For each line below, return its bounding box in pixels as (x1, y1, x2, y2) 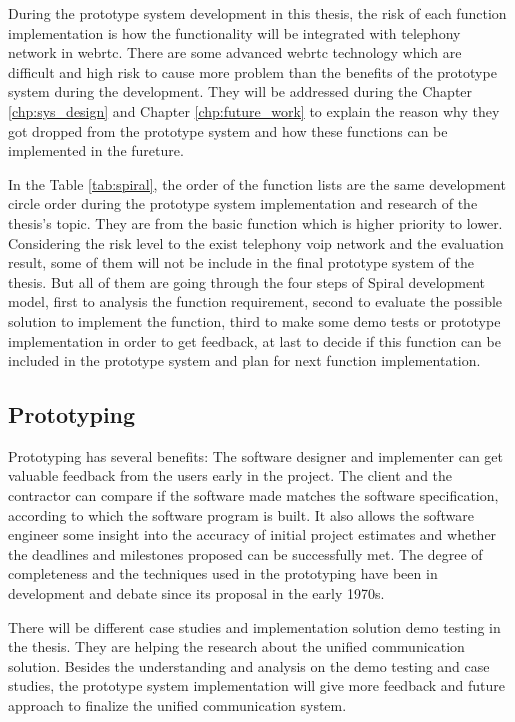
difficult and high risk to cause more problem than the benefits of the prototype (8, 61, 497, 82)
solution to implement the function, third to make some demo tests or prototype (8, 310, 501, 331)
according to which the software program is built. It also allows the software (8, 504, 475, 525)
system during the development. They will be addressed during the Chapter (8, 81, 473, 102)
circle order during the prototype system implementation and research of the (8, 193, 478, 214)
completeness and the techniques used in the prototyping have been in (8, 563, 438, 584)
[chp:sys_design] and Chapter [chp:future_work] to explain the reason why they (8, 100, 500, 121)
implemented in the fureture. (8, 140, 184, 161)
